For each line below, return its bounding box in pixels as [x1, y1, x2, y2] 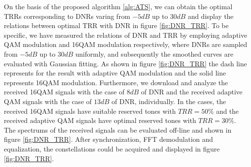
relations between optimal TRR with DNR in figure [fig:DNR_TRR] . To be [4, 20, 229, 30]
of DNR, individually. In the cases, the [111, 96, 226, 106]
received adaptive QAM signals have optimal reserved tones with [4, 115, 196, 125]
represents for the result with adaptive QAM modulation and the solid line [4, 68, 226, 78]
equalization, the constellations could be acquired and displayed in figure [4, 143, 220, 153]
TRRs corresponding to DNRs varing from [4, 11, 130, 21]
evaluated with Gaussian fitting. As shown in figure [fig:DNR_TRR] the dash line [4, 58, 247, 68]
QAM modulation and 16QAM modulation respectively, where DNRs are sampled [4, 39, 248, 49]
